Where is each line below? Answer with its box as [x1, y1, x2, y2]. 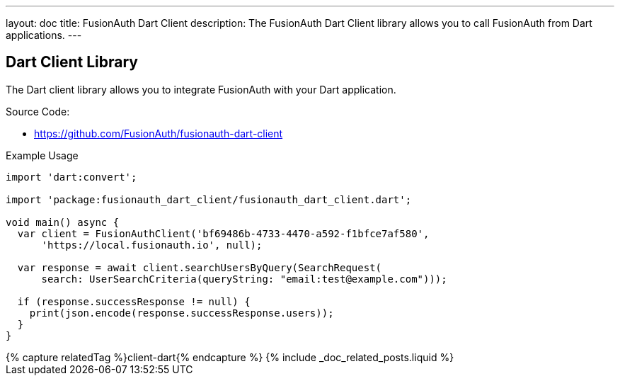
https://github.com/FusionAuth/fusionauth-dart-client [34, 127, 283, 140]
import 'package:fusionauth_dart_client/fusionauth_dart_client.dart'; [6, 193, 412, 205]
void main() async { [6, 216, 120, 228]
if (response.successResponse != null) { [17, 295, 251, 307]
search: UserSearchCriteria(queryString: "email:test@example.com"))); [41, 273, 447, 285]
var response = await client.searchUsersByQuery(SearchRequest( [17, 261, 382, 273]
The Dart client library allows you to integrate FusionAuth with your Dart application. [6, 83, 396, 96]
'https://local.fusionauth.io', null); [41, 239, 263, 251]
